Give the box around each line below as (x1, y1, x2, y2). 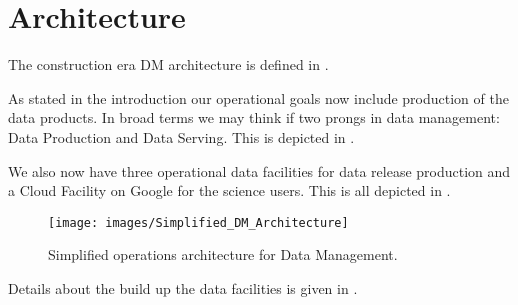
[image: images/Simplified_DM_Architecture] (48, 215, 349, 230)
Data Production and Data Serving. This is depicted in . (8, 126, 355, 147)
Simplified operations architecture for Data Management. (48, 244, 398, 265)
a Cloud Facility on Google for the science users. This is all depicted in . (8, 180, 451, 201)
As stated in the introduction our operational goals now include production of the (8, 87, 509, 108)
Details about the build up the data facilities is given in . (8, 277, 358, 298)
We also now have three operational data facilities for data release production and (8, 160, 511, 181)
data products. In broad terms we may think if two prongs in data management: (8, 107, 500, 128)
